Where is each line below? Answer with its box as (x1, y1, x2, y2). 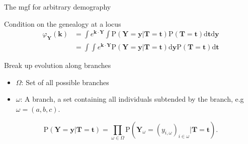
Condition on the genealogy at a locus (4, 18, 121, 29)
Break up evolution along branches (4, 60, 111, 70)
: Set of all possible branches (21, 77, 109, 87)
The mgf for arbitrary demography (4, 2, 111, 12)
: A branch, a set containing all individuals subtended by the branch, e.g (20, 94, 244, 104)
